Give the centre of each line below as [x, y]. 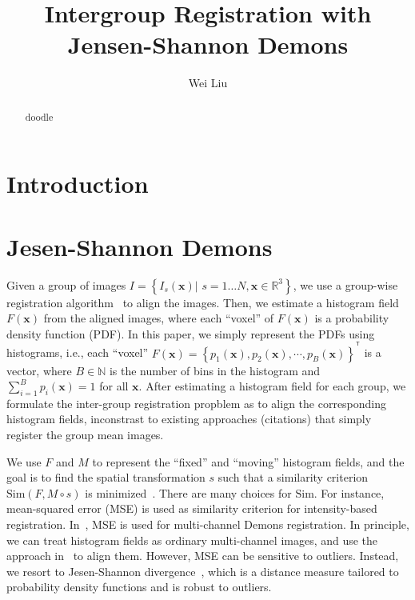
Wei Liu [208, 83]
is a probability [352, 318]
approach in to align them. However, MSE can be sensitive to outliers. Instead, [203, 556]
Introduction [78, 184]
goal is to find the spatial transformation [106, 477]
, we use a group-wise [345, 284]
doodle [39, 116]
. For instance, [349, 492]
